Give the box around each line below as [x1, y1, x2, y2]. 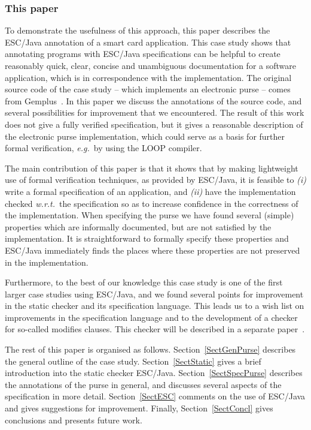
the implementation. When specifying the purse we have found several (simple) [5, 209, 294, 221]
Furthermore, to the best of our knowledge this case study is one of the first [5, 276, 283, 288]
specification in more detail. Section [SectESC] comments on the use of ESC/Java [5, 390, 306, 402]
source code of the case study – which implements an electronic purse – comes [5, 83, 291, 95]
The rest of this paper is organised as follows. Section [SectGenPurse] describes [5, 343, 296, 356]
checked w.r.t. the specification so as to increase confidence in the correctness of [5, 197, 298, 209]
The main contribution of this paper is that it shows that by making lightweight [5, 161, 298, 174]
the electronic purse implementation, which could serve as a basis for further [5, 130, 285, 142]
